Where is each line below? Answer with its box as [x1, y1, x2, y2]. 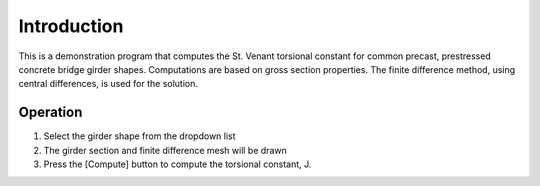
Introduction [18, 15, 124, 37]
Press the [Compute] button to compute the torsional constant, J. [43, 158, 312, 170]
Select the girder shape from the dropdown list [43, 130, 236, 142]
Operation [18, 104, 83, 121]
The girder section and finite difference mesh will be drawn [43, 144, 287, 156]
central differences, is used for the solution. [18, 78, 199, 90]
